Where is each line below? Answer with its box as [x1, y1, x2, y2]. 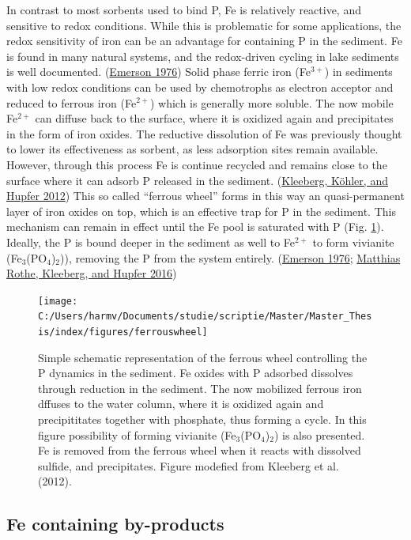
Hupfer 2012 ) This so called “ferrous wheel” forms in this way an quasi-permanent [6, 187, 405, 204]
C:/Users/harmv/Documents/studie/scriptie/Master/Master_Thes [38, 311, 372, 323]
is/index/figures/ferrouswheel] [38, 327, 208, 338]
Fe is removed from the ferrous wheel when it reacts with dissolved [38, 442, 361, 459]
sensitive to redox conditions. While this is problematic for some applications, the [6, 17, 402, 33]
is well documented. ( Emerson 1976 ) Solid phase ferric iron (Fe [6, 63, 311, 80]
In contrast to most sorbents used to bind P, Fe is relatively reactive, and [6, 2, 361, 17]
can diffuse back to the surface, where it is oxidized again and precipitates [35, 110, 394, 127]
